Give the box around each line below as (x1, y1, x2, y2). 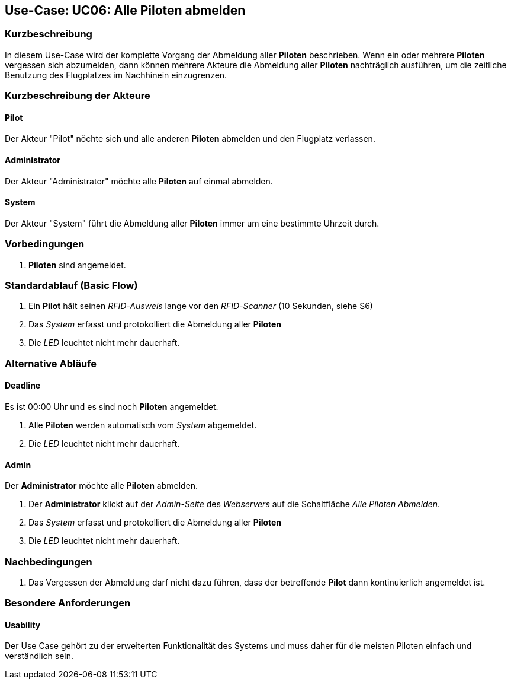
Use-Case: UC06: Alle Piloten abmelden (5, 3, 246, 18)
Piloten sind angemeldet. (28, 259, 126, 270)
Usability (5, 619, 41, 630)
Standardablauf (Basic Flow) (5, 279, 138, 291)
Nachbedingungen (5, 555, 92, 568)
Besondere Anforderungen (5, 597, 131, 609)
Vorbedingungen (5, 238, 85, 250)
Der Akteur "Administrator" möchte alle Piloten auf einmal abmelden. (5, 176, 273, 186)
